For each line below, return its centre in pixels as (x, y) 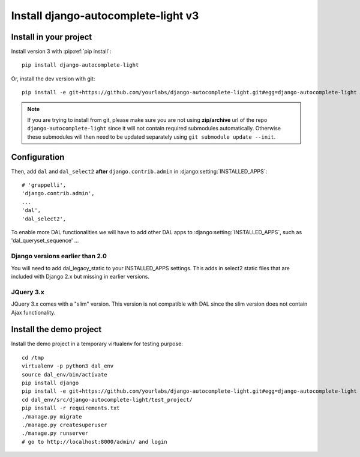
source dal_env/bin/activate (64, 374)
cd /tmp (33, 358)
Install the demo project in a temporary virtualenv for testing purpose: (97, 344)
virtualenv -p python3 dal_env (68, 366)
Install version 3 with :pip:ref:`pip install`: (61, 52)
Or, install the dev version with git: (53, 79)
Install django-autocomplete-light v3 (105, 16)
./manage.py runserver (55, 433)
